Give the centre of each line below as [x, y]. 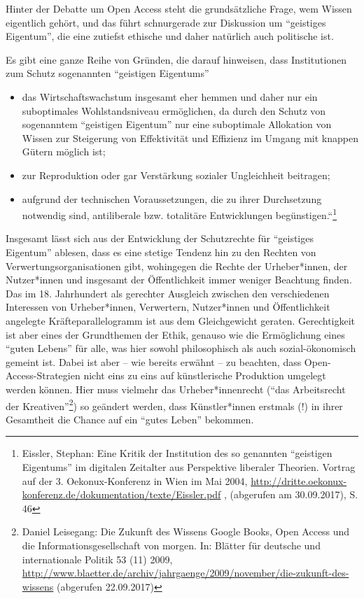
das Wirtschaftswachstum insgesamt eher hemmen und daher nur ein [170, 96]
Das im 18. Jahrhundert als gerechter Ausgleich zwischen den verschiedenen [168, 293]
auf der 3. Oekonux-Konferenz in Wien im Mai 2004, [135, 480]
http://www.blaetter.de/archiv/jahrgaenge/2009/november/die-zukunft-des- [185, 573]
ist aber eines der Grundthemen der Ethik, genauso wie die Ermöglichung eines [175, 334]
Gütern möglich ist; [64, 151]
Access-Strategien [43, 375]
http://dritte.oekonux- [299, 480]
